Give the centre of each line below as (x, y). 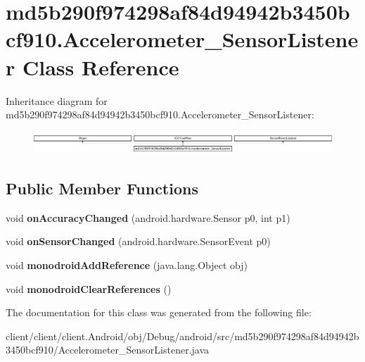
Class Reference (101, 67)
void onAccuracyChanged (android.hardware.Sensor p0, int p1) (148, 217)
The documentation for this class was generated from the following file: (159, 312)
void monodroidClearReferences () (89, 288)
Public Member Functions (102, 188)
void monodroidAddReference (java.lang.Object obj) (127, 264)
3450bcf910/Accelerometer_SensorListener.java (108, 350)
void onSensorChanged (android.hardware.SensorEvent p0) (138, 241)
